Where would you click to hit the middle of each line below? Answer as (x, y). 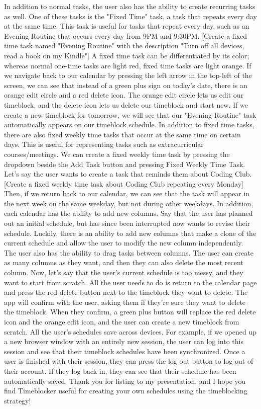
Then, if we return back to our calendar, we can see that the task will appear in (127, 193)
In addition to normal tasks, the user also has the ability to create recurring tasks (130, 6)
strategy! (18, 400)
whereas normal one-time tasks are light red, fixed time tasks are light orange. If (128, 65)
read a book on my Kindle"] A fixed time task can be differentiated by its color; (127, 55)
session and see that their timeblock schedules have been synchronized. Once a (125, 351)
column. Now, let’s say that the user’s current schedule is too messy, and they (124, 272)
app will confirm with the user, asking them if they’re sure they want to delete (125, 302)
